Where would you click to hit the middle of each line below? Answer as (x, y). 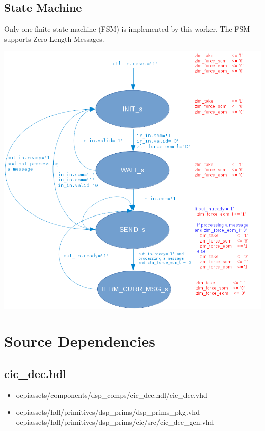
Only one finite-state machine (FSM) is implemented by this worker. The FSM (127, 29)
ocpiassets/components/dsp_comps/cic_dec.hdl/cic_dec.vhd (112, 395)
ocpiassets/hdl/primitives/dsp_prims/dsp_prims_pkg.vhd (108, 412)
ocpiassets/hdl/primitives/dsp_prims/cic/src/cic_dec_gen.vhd (115, 422)
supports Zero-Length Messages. (54, 38)
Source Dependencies (80, 341)
